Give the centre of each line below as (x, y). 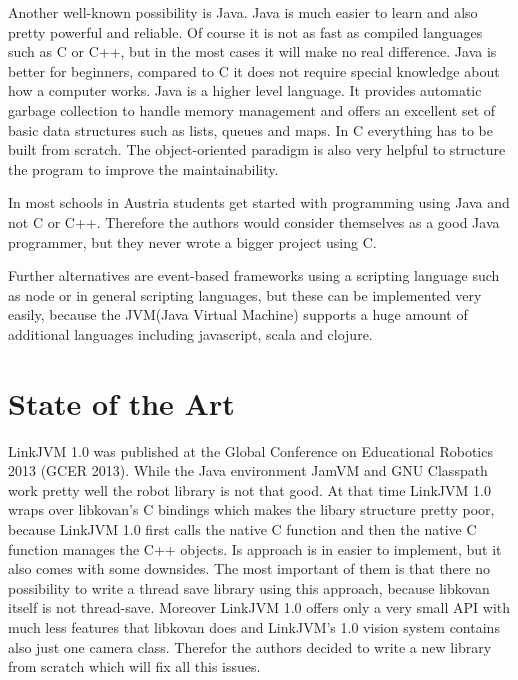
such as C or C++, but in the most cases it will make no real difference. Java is (252, 51)
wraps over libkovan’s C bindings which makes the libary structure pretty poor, (251, 509)
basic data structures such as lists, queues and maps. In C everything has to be (251, 129)
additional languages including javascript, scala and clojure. (190, 333)
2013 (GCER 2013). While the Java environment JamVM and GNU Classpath (248, 470)
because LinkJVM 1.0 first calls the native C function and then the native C (242, 529)
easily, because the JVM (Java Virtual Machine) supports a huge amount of (238, 314)
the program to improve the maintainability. (143, 168)
